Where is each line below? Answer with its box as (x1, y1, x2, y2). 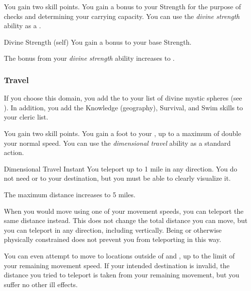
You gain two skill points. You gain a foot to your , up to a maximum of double (4, 128, 241, 138)
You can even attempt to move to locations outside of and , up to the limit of (4, 250, 235, 260)
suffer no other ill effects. (4, 279, 78, 289)
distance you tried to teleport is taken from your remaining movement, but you (4, 270, 239, 280)
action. (4, 147, 24, 157)
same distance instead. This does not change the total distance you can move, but (4, 215, 248, 225)
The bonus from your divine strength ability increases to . (4, 53, 175, 63)
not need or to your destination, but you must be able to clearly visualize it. (4, 173, 231, 183)
